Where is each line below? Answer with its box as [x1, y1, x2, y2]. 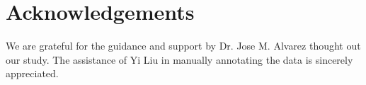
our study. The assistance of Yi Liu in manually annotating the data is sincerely [6, 52, 353, 67]
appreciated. [6, 66, 59, 81]
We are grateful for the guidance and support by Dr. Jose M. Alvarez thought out [6, 38, 361, 53]
